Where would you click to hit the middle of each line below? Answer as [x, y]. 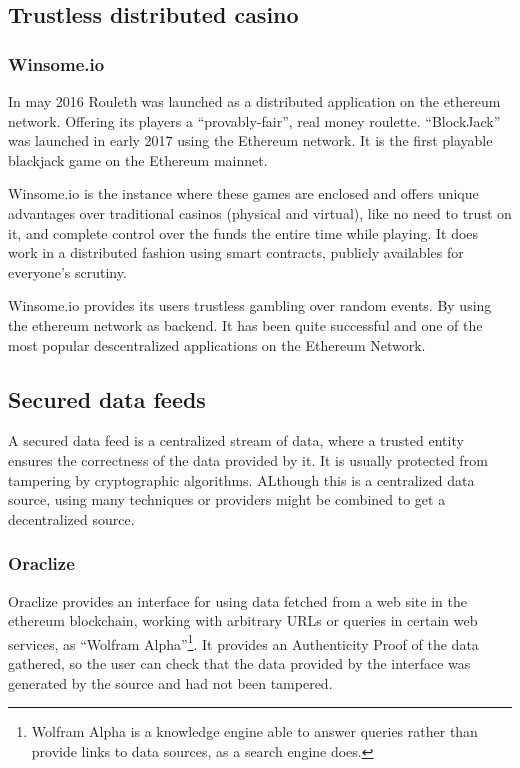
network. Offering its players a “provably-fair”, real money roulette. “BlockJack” [254, 120]
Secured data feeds [107, 398]
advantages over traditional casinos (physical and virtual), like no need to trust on [260, 212]
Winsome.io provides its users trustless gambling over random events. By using [250, 305]
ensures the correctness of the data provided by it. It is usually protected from [248, 459]
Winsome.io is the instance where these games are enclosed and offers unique [243, 193]
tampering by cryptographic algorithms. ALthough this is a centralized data [241, 479]
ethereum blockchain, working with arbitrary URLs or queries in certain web [243, 620]
